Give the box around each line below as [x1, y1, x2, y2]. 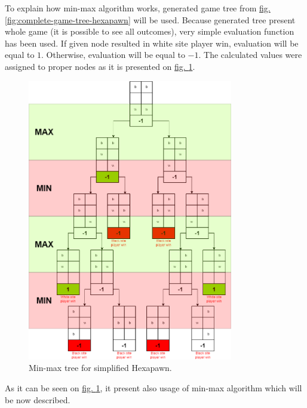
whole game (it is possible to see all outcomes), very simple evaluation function [5, 25, 294, 38]
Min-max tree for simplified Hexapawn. [29, 361, 172, 374]
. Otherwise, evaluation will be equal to [41, 48, 185, 61]
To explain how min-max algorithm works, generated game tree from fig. [5, 2, 271, 14]
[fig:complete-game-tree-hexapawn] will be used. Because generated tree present [5, 13, 296, 26]
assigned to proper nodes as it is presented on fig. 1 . [5, 60, 195, 72]
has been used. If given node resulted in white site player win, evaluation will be [5, 36, 299, 49]
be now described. [5, 393, 70, 406]
